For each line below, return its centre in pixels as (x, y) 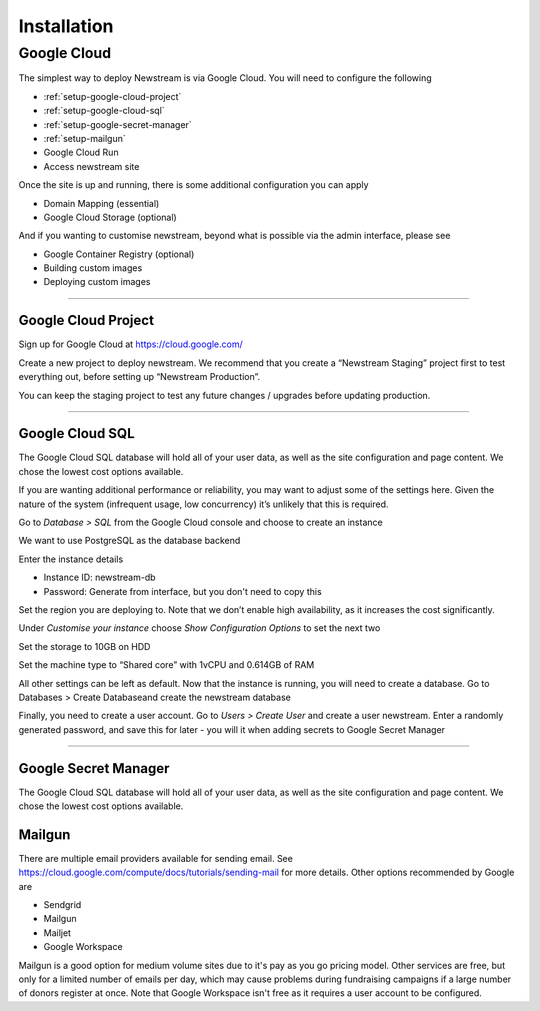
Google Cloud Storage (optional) (110, 217)
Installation (66, 26)
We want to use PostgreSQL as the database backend (129, 541)
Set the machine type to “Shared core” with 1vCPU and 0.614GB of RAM (166, 665)
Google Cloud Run (81, 152)
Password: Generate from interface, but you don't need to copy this (182, 591)
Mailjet (57, 932)
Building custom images (93, 268)
